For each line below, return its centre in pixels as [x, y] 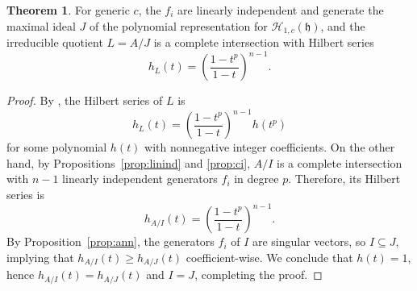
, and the [343, 25]
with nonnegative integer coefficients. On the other [270, 147]
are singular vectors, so [309, 241]
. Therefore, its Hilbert [344, 179]
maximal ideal [41, 25]
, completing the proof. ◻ [259, 274]
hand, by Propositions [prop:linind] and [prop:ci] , [129, 162]
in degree [256, 179]
